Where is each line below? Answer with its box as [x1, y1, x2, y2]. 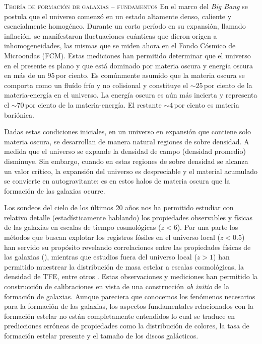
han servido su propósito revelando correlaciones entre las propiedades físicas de [4, 241, 251, 252]
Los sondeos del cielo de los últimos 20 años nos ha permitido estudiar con [4, 202, 234, 213]
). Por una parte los [177, 222, 238, 232]
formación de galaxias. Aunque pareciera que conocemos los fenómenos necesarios [4, 291, 255, 301]
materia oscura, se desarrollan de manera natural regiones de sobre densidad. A [4, 136, 249, 146]
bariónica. [4, 109, 34, 120]
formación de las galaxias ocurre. [4, 185, 105, 196]
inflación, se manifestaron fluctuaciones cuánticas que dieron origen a [4, 30, 217, 41]
